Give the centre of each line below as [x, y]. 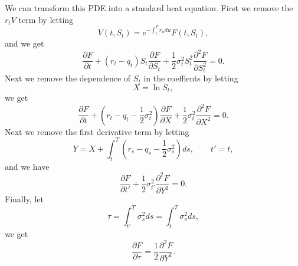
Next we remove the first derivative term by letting [97, 131]
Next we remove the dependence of [68, 78]
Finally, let [24, 199]
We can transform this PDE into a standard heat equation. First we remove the [149, 8]
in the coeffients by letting [191, 78]
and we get [24, 43]
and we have [27, 166]
